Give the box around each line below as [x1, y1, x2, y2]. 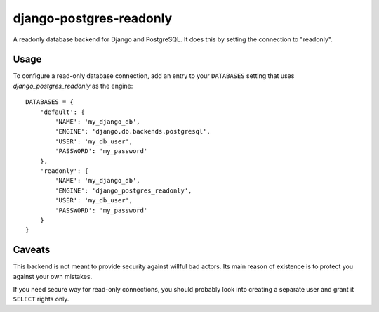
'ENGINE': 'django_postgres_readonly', [55, 186, 192, 195]
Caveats [13, 244, 51, 256]
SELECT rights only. [13, 295, 69, 304]
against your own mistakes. [13, 272, 93, 280]
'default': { [39, 108, 85, 116]
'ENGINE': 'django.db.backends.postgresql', [55, 127, 211, 136]
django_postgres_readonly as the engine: [13, 82, 133, 90]
